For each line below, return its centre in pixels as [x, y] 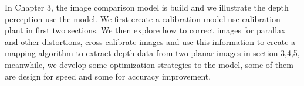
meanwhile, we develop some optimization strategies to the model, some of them [149, 64]
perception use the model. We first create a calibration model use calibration [143, 18]
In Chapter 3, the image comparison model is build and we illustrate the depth [147, 7]
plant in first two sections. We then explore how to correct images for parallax [145, 30]
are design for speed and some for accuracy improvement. [108, 76]
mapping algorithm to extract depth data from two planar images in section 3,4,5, [152, 53]
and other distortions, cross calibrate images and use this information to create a [150, 41]
